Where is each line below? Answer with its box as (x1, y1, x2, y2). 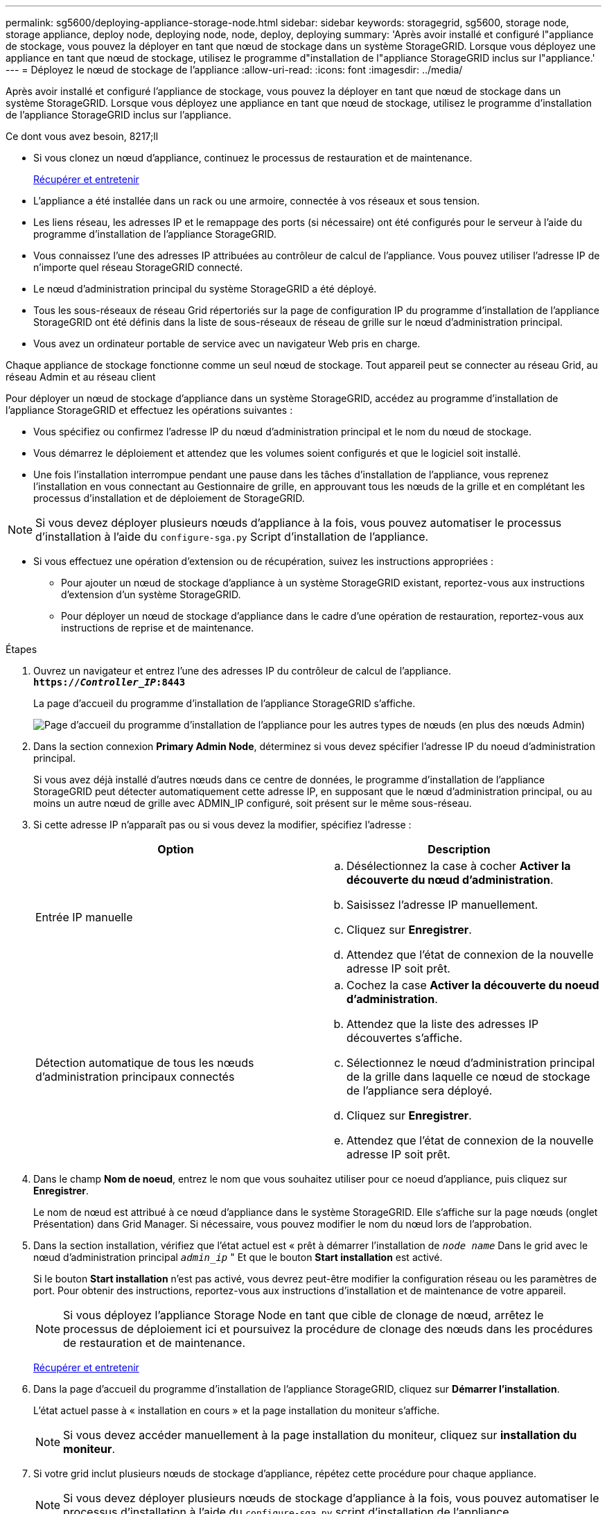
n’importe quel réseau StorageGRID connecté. (33, 261, 243, 273)
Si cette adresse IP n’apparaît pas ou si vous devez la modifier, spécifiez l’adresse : (33, 819, 412, 830)
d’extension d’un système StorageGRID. (61, 589, 241, 600)
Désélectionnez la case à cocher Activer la (346, 859, 571, 873)
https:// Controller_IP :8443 (33, 677, 186, 688)
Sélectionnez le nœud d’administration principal (346, 1056, 595, 1070)
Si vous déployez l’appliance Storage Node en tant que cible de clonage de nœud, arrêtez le (63, 1308, 544, 1322)
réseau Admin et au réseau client (6, 371, 156, 383)
